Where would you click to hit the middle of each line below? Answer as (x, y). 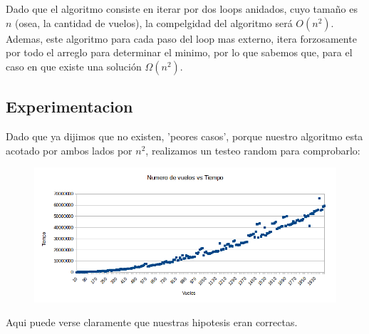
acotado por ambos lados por (69, 150)
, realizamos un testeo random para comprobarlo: (253, 150)
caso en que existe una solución (74, 66)
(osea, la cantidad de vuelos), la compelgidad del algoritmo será (154, 22)
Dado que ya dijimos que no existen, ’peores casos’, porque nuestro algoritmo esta (184, 136)
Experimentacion (69, 106)
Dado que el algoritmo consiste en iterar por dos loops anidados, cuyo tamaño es (182, 9)
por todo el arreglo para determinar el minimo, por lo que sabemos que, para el (179, 52)
